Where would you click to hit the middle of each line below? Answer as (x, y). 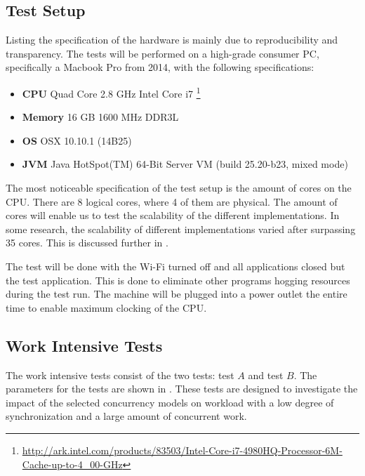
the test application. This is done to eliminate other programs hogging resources (178, 280)
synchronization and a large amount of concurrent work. (126, 416)
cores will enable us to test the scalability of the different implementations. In (173, 215)
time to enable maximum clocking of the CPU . (106, 307)
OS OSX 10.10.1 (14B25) (77, 140)
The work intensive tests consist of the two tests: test (120, 375)
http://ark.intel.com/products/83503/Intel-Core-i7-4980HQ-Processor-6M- (182, 450)
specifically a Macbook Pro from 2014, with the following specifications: (160, 67)
